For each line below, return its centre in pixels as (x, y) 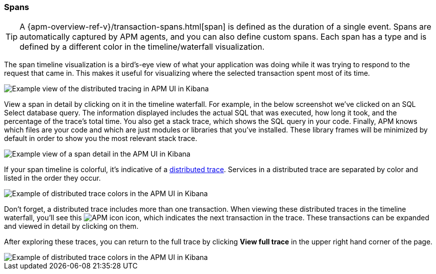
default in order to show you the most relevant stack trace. (101, 139)
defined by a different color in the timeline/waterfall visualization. (142, 47)
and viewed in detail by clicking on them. (71, 226)
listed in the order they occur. (52, 178)
